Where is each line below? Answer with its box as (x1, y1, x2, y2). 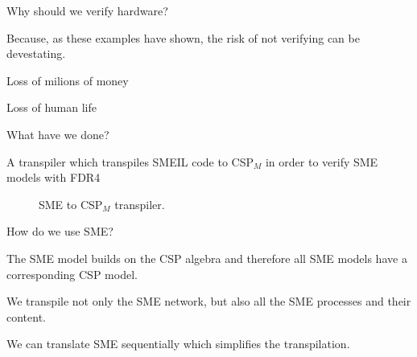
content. (6, 308, 46, 325)
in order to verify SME (265, 153, 378, 170)
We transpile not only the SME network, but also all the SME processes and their (6, 293, 411, 310)
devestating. (6, 45, 66, 62)
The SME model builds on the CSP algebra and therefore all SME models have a (6, 249, 407, 266)
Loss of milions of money (6, 72, 129, 88)
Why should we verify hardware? (6, 2, 168, 18)
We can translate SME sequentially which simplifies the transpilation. (6, 335, 350, 352)
